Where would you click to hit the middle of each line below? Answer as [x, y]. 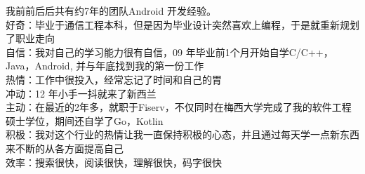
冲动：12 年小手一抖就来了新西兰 [81, 93]
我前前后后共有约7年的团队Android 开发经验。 [111, 11]
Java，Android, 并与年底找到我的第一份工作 [105, 66]
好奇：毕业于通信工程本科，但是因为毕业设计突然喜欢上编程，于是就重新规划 [182, 24]
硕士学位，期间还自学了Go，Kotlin [85, 120]
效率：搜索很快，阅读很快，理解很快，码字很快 [114, 162]
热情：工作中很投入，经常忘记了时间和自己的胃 [114, 79]
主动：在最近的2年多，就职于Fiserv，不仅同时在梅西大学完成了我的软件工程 [179, 107]
